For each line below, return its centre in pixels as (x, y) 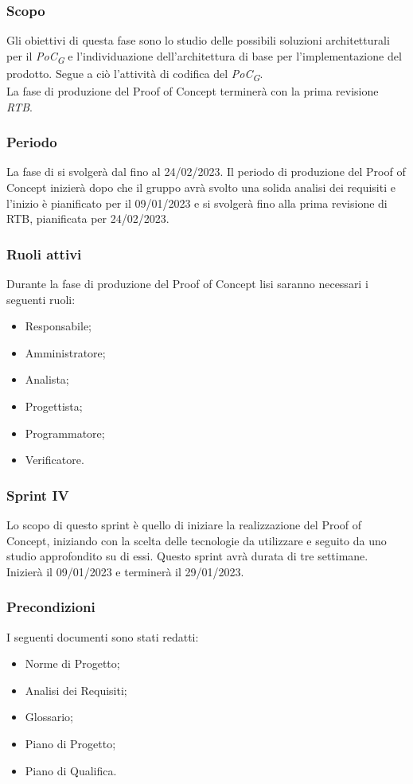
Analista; (47, 379)
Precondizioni (51, 607)
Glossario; (49, 717)
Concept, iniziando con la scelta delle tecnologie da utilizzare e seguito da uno (197, 540)
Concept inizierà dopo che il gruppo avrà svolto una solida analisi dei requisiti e (201, 187)
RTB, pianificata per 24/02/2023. (88, 218)
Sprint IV (38, 495)
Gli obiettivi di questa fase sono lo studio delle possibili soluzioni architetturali (198, 40)
